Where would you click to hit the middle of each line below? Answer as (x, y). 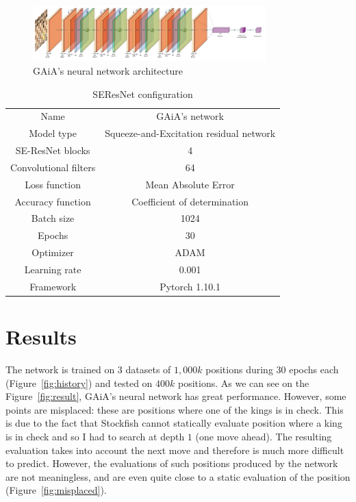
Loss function (53, 184)
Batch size (53, 218)
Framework (53, 286)
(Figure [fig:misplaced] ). (56, 490)
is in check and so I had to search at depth (95, 437)
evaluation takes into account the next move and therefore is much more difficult (175, 450)
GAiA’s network (190, 116)
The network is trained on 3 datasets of (88, 369)
